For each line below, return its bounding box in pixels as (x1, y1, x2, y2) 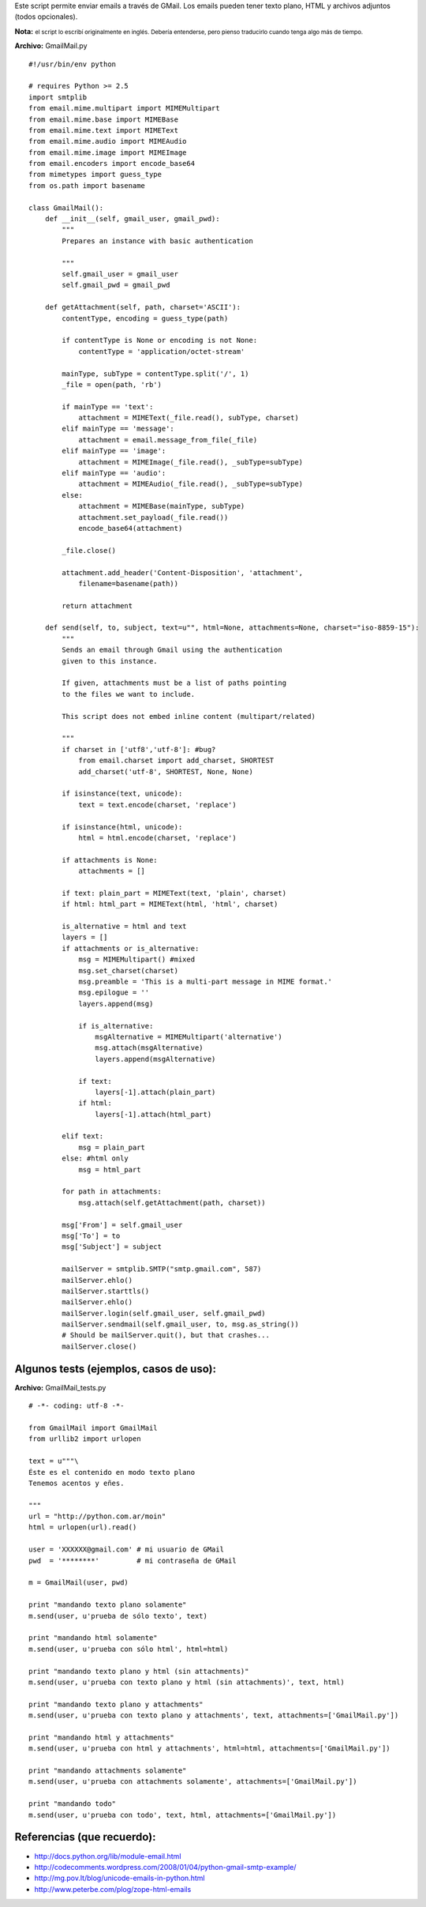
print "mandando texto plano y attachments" (28, 1699, 204, 1709)
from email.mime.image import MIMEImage (28, 148, 187, 157)
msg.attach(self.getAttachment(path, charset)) (78, 1198, 266, 1207)
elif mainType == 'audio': (62, 468, 166, 478)
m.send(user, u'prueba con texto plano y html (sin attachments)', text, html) (28, 1677, 345, 1687)
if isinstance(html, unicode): (62, 822, 183, 831)
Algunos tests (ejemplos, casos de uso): (14, 1362, 217, 1375)
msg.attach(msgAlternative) (95, 1044, 204, 1052)
